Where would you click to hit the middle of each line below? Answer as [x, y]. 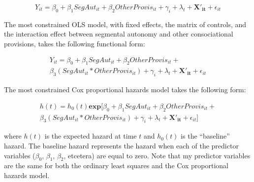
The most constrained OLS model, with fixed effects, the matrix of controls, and [125, 24]
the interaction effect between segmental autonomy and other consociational [119, 34]
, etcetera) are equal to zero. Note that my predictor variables [157, 155]
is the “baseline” [205, 136]
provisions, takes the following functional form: [75, 43]
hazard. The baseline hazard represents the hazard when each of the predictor [121, 146]
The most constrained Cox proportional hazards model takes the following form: [125, 90]
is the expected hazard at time [91, 136]
